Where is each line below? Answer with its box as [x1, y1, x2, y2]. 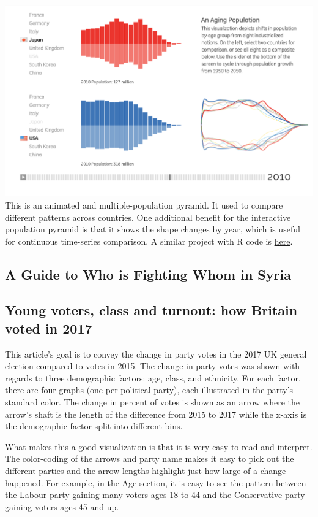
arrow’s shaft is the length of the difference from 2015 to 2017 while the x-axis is [5, 407, 307, 420]
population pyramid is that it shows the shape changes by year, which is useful [5, 223, 300, 236]
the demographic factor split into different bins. [5, 419, 183, 432]
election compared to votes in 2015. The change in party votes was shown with [5, 359, 300, 372]
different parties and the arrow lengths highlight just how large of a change [5, 464, 286, 477]
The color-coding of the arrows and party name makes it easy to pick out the [5, 452, 294, 465]
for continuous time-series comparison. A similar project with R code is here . [5, 234, 293, 247]
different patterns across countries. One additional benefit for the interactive [5, 210, 291, 223]
